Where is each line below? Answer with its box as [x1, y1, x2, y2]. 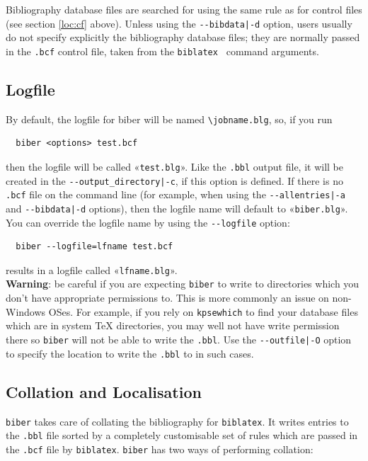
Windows [6, 304, 46, 319]
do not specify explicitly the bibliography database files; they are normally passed [6, 30, 360, 45]
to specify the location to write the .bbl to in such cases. [6, 346, 254, 360]
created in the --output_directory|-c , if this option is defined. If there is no [6, 173, 343, 188]
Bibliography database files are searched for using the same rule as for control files [6, 2, 362, 16]
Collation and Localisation [6, 380, 202, 402]
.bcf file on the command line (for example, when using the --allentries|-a [6, 187, 345, 202]
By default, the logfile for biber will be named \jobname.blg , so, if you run [6, 111, 333, 126]
